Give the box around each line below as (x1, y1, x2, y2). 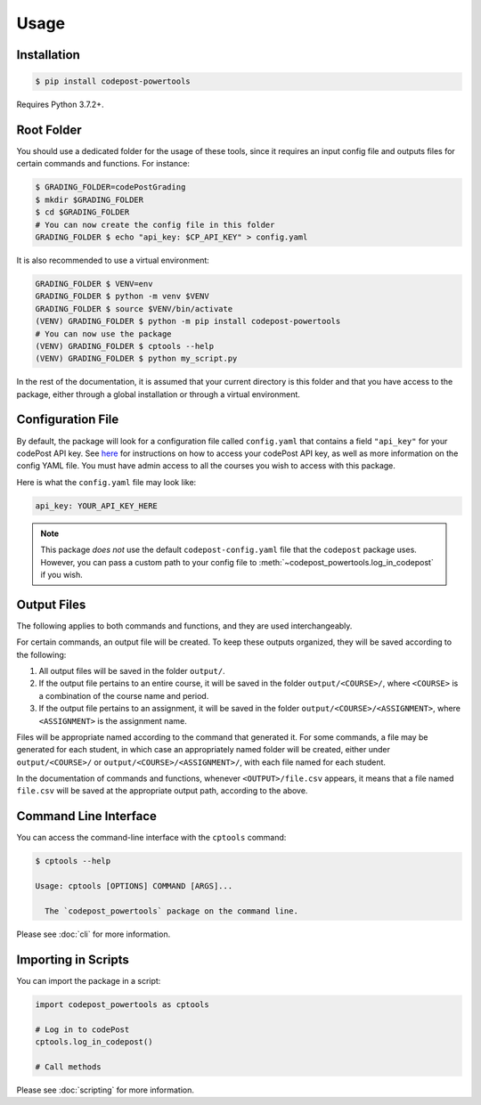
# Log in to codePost (35, 1024, 130, 1035)
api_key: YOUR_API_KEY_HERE (35, 500, 158, 511)
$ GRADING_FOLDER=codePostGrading (35, 183, 186, 192)
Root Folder (16, 122, 82, 137)
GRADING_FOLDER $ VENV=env (35, 279, 153, 288)
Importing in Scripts (16, 952, 129, 967)
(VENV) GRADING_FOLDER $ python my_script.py (35, 353, 238, 364)
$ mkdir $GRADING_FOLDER (35, 194, 144, 205)
